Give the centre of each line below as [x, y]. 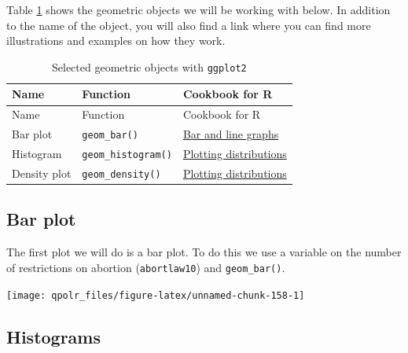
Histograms [54, 336]
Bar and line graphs [231, 134]
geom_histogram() [127, 155]
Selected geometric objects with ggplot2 [149, 66]
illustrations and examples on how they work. [116, 40]
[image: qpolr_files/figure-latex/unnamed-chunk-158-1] [156, 295]
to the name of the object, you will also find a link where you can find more [189, 25]
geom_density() [121, 174]
